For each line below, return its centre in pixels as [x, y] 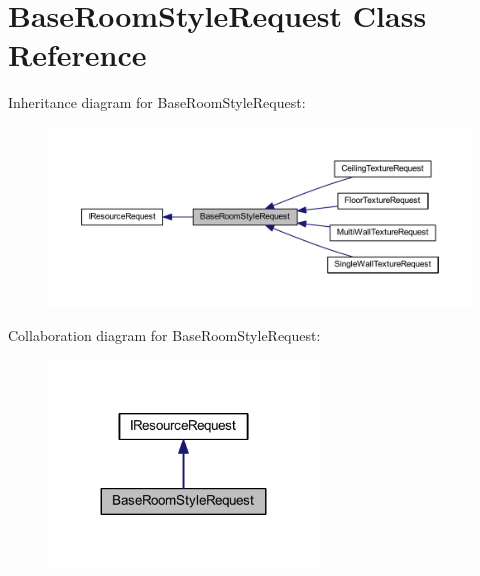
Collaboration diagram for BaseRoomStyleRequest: [164, 335]
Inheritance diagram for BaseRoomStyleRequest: [157, 102]
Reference [77, 54]
